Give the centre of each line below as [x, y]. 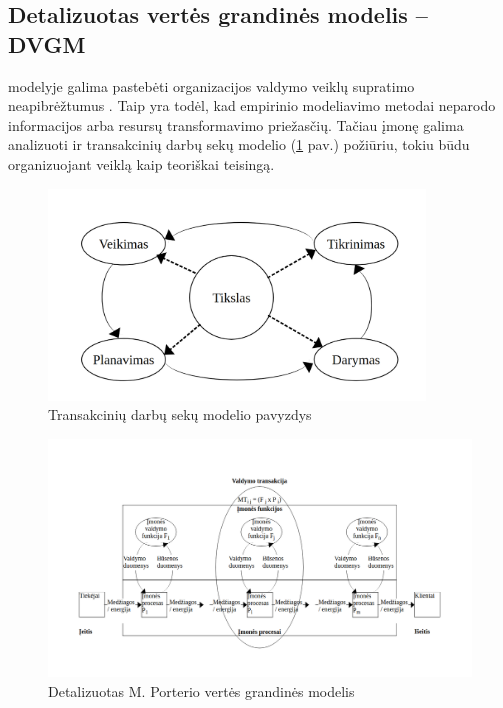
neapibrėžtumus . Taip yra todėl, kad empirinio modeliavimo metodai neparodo [252, 105]
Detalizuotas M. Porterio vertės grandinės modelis [201, 690]
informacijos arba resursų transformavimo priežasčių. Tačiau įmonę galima [236, 124]
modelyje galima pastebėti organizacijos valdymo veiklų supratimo [211, 85]
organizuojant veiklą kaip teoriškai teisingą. [141, 163]
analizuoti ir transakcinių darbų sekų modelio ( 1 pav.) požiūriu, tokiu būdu [239, 144]
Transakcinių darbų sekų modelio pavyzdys [180, 414]
